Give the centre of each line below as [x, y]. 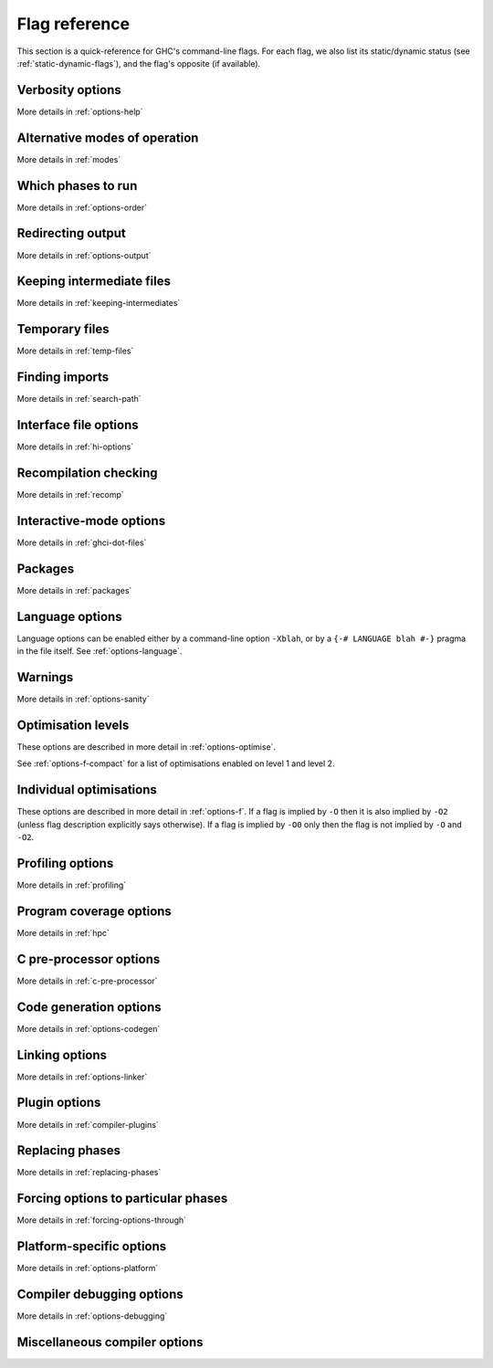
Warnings [45, 677]
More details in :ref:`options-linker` [82, 1077]
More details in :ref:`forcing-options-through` [102, 1220]
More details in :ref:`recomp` [71, 495]
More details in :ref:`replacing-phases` [89, 1173]
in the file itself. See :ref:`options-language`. [100, 651]
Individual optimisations [87, 790]
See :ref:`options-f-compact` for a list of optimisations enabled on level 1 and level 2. [176, 763]
